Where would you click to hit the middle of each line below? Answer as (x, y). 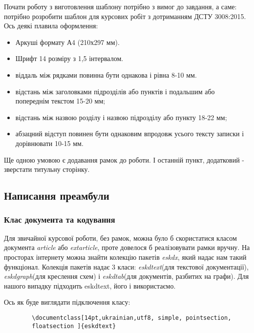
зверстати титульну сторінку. (47, 169)
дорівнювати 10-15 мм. (49, 143)
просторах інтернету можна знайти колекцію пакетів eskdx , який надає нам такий (125, 257)
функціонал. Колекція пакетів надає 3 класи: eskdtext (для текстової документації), (126, 266)
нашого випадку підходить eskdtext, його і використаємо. (90, 285)
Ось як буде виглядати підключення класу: (67, 302)
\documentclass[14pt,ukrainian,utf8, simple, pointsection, (132, 318)
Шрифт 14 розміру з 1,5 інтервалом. (69, 58)
